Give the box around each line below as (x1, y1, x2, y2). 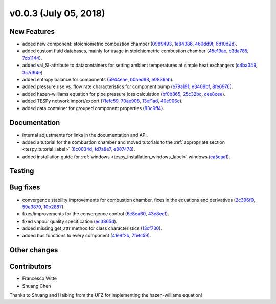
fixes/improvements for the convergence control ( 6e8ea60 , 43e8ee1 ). (22, 211, 169, 217)
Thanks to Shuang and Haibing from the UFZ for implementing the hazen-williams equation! (9, 292, 202, 298)
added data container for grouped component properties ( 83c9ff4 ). (22, 105, 165, 111)
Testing (9, 167, 34, 176)
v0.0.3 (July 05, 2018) (9, 8, 105, 19)
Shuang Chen (22, 283, 51, 289)
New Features (9, 27, 55, 36)
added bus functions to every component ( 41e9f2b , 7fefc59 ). (22, 232, 151, 238)
